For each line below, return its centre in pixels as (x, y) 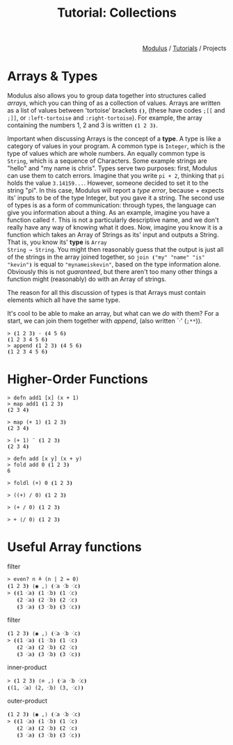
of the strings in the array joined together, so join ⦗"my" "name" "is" (106, 257)
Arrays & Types (53, 76)
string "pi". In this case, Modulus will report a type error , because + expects (116, 191)
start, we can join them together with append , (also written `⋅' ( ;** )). (105, 321)
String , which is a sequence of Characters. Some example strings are (107, 161)
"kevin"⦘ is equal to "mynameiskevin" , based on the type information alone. (114, 264)
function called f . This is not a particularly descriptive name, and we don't (113, 220)
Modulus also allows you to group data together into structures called (107, 96)
